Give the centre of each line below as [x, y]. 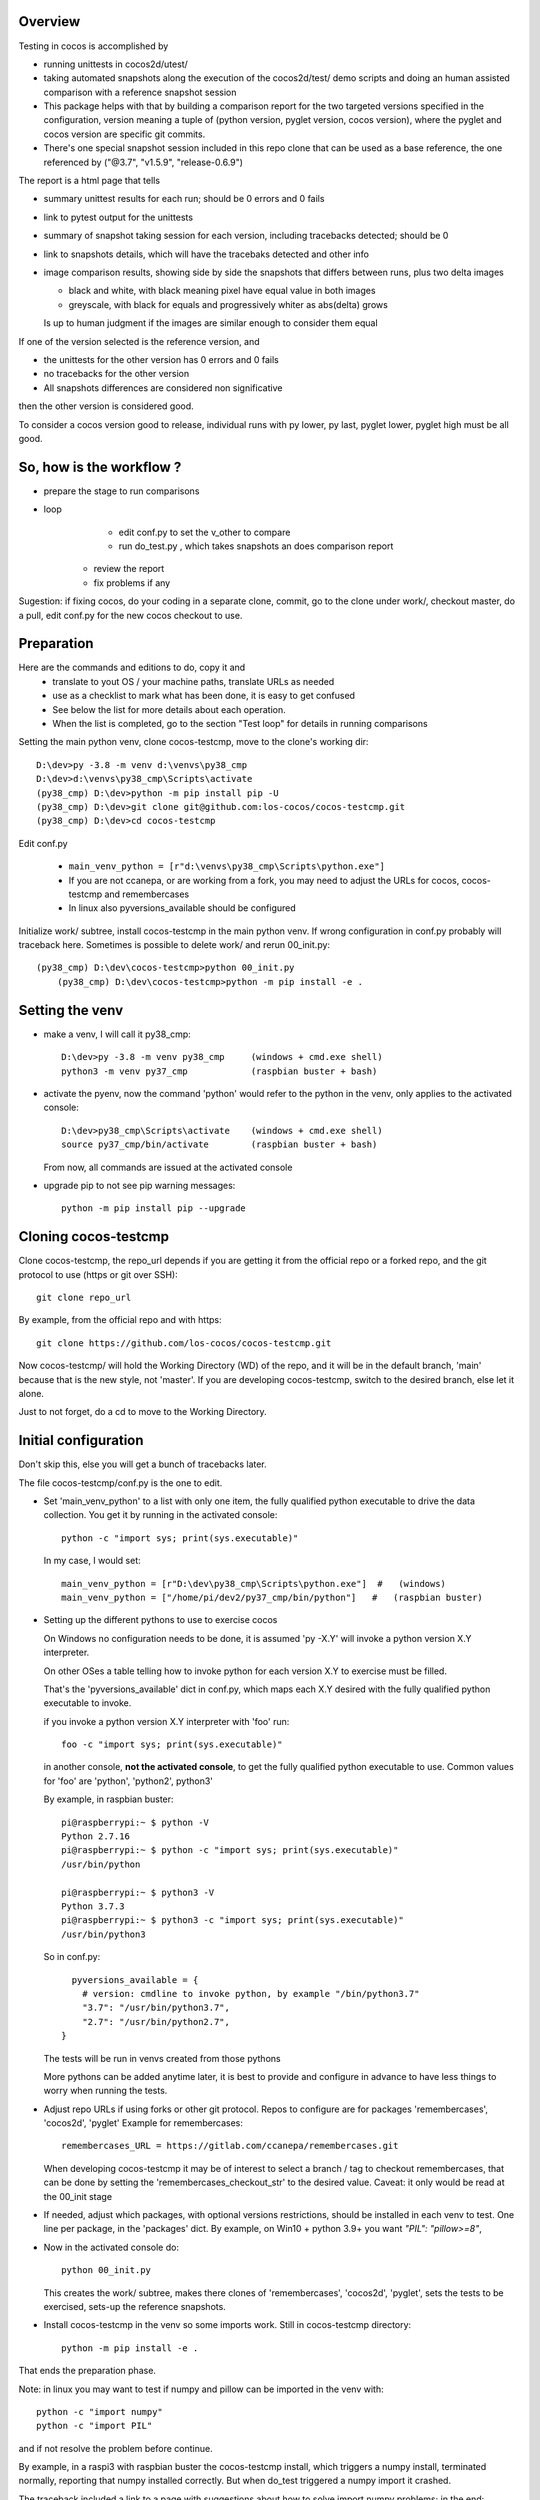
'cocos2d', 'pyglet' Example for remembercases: [143, 2123]
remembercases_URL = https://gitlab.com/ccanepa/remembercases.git [230, 2146]
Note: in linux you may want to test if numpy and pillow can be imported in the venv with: [201, 2389]
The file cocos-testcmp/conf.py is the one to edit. [120, 1482]
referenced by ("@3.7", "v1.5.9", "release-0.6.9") [143, 162]
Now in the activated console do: [111, 2247]
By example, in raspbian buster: [108, 1799]
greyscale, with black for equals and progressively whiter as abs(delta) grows [228, 304]
